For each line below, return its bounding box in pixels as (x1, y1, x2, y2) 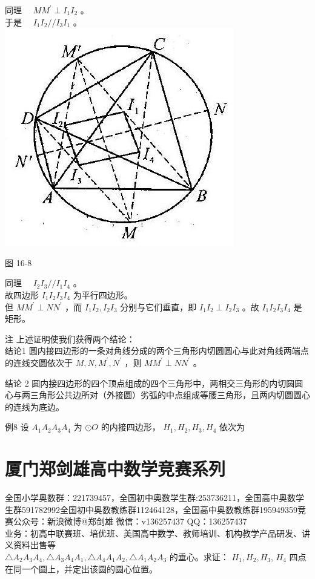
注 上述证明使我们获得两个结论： (5, 332, 135, 345)
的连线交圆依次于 (5, 356, 73, 368)
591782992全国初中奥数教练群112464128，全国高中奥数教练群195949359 (21, 503, 297, 515)
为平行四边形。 (73, 288, 133, 301)
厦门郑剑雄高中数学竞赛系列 (5, 456, 226, 481)
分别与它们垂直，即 (120, 300, 197, 313)
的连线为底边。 (5, 400, 64, 413)
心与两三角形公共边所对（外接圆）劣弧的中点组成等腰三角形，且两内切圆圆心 (5, 388, 310, 401)
